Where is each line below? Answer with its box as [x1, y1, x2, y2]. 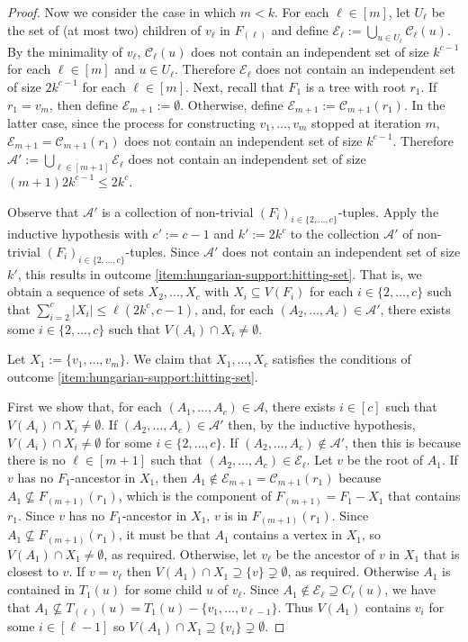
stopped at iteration [311, 113, 421, 132]
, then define [49, 95, 119, 113]
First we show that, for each [7, 397, 162, 416]
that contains [388, 486, 461, 505]
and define [271, 20, 328, 39]
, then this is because [345, 432, 461, 451]
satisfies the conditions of [272, 349, 411, 368]
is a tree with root [305, 77, 406, 95]
